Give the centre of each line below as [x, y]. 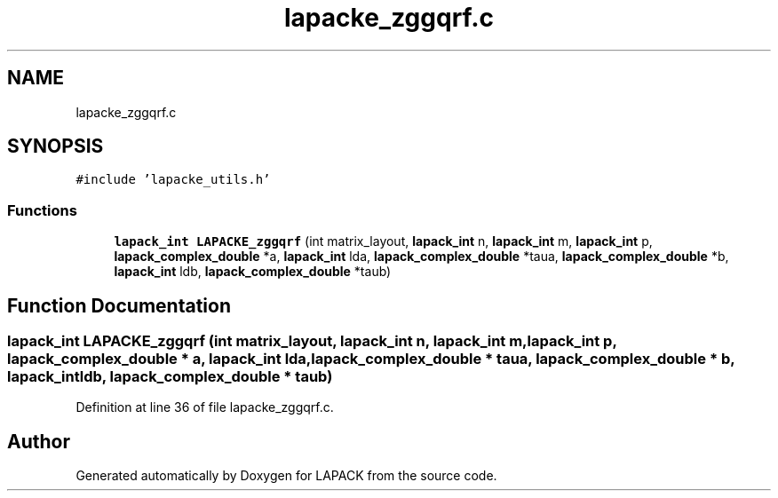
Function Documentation [119, 305]
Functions [42, 210]
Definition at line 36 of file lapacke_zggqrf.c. [205, 407]
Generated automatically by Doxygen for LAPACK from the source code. [286, 476]
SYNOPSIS [56, 146]
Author [39, 441]
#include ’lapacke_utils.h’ [173, 180]
